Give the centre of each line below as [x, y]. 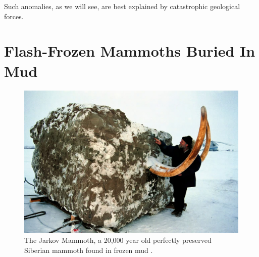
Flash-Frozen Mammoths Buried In [130, 51]
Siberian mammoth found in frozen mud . [89, 250]
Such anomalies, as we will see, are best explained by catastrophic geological [122, 6]
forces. [14, 16]
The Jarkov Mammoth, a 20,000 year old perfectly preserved [118, 240]
